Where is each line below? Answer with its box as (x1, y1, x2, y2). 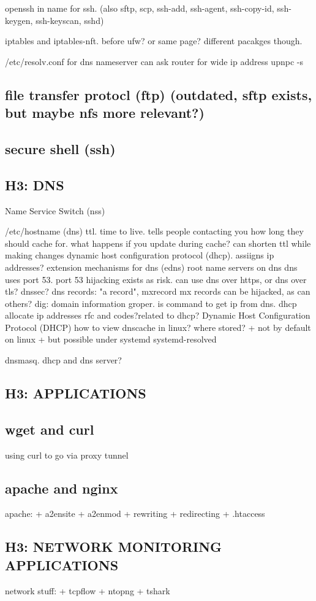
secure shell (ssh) (5, 139, 116, 158)
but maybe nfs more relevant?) (5, 103, 205, 122)
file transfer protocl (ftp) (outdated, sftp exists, (5, 85, 312, 104)
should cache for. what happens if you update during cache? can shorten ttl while (5, 236, 311, 249)
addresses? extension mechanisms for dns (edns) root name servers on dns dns (5, 260, 298, 273)
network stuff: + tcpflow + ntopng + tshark (5, 584, 170, 597)
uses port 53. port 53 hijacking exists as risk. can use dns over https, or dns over (5, 273, 307, 285)
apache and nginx (5, 478, 118, 497)
